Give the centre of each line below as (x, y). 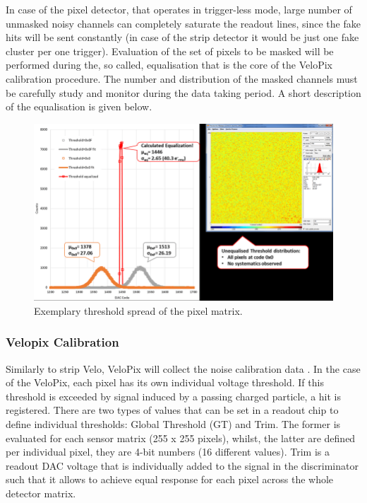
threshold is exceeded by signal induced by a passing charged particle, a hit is (174, 396)
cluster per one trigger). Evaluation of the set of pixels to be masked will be (170, 51)
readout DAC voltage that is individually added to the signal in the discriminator (182, 465)
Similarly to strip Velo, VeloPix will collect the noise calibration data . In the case (183, 368)
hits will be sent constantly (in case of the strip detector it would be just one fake (182, 37)
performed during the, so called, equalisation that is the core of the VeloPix (169, 65)
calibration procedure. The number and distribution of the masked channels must (182, 78)
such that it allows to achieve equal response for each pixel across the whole (170, 479)
